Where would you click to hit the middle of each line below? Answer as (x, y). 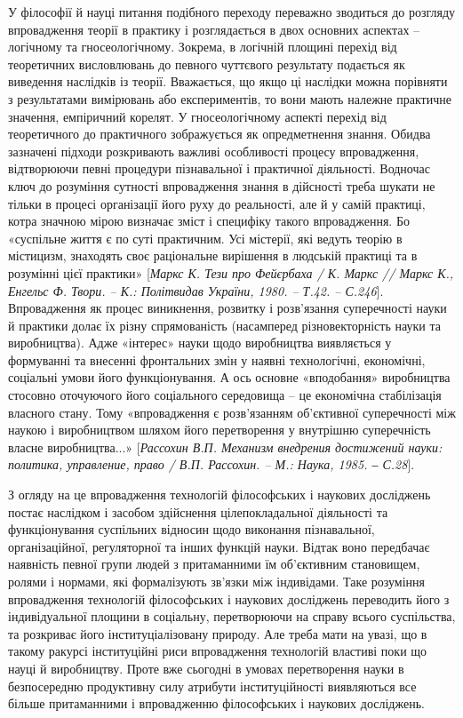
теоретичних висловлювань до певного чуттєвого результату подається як (207, 64)
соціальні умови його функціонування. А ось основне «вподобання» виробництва (229, 377)
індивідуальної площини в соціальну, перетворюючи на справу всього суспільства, (232, 616)
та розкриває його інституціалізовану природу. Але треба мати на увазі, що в (218, 633)
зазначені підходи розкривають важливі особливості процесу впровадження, (214, 151)
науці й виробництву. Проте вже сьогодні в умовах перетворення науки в (206, 668)
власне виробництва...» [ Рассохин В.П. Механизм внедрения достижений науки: (225, 447)
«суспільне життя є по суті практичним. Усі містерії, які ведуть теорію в (205, 238)
